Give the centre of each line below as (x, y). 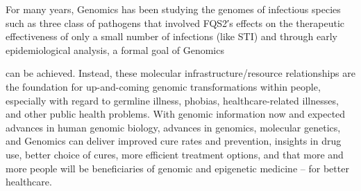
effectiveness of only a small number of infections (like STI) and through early (171, 36)
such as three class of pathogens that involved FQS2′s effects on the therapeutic (175, 22)
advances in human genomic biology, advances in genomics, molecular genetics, (173, 127)
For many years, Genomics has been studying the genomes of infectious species (173, 9)
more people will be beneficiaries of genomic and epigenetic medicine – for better (177, 168)
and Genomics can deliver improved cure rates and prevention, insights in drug (174, 141)
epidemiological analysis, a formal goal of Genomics (115, 49)
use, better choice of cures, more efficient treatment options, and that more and (175, 154)
